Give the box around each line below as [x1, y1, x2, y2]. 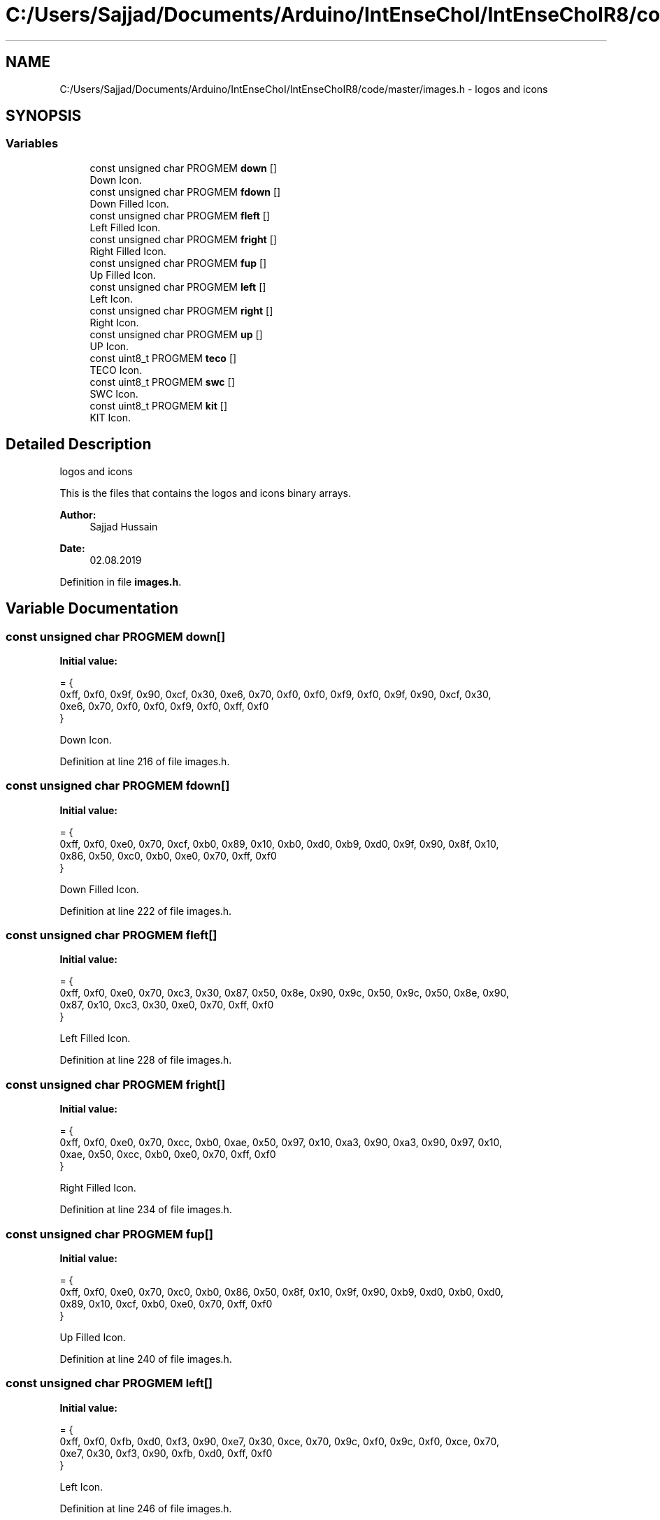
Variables [6, 136, 59, 151]
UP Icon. [89, 340, 129, 352]
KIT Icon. [89, 411, 131, 424]
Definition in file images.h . [59, 575, 182, 588]
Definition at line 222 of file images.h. [59, 904, 232, 917]
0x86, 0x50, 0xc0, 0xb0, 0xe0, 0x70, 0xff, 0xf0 [59, 849, 277, 862]
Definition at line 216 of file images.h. [59, 755, 230, 767]
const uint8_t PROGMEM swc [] [89, 375, 235, 388]
